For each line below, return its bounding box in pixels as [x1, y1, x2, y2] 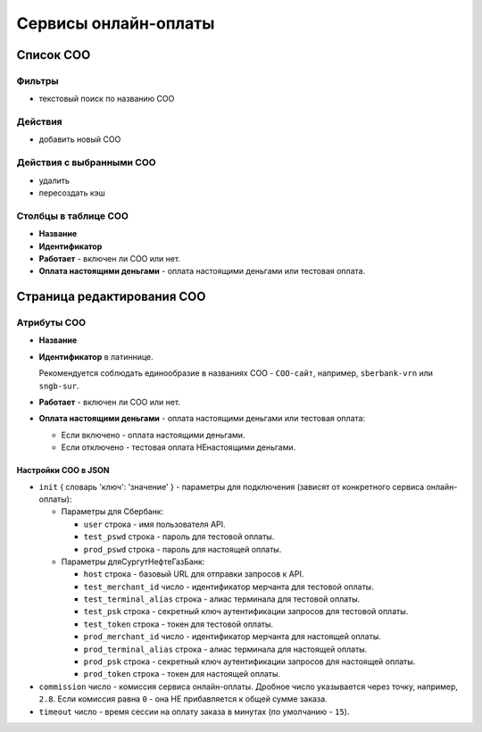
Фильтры [16, 74, 59, 87]
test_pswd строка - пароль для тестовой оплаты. [83, 531, 275, 542]
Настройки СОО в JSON [16, 465, 110, 476]
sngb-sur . [38, 380, 79, 391]
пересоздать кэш [38, 187, 106, 198]
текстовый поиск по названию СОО [38, 94, 175, 104]
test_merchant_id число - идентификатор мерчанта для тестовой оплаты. [83, 581, 374, 592]
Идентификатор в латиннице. [38, 351, 154, 362]
